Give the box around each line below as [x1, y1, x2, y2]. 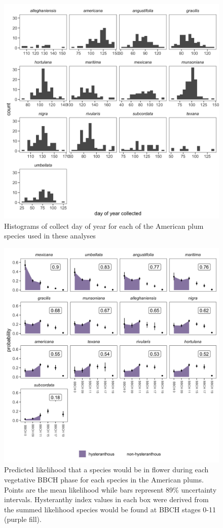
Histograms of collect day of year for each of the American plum [4, 220, 204, 231]
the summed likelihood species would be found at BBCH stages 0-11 [4, 504, 216, 514]
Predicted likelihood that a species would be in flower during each [4, 464, 209, 475]
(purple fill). [4, 514, 42, 524]
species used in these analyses [4, 230, 96, 241]
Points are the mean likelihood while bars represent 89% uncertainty [4, 484, 217, 495]
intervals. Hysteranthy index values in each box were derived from [4, 494, 209, 505]
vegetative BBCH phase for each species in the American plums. [4, 474, 204, 484]
